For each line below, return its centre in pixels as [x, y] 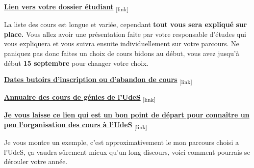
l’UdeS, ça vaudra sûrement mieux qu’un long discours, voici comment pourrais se [127, 152]
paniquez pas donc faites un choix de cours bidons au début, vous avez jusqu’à [122, 53]
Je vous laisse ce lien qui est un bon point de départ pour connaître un [127, 115]
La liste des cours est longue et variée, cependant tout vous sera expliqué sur [126, 24]
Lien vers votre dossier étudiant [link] [66, 7]
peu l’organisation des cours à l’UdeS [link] [76, 125]
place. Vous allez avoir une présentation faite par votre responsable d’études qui [125, 34]
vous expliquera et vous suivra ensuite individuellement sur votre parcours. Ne [122, 43]
